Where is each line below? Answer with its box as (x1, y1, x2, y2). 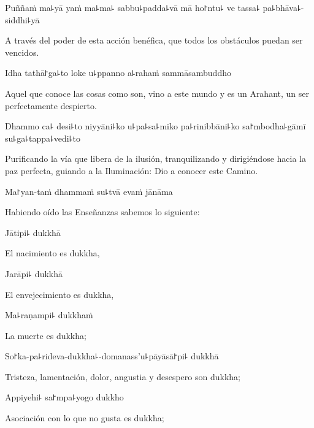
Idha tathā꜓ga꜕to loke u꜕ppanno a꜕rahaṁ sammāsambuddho (5, 66, 231, 79)
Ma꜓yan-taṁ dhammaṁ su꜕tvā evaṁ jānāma (5, 185, 173, 197)
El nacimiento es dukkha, (5, 246, 100, 259)
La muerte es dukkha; (5, 329, 86, 342)
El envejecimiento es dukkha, (5, 288, 114, 300)
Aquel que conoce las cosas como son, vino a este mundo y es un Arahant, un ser (5, 86, 309, 99)
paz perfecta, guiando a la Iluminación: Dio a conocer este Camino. (5, 164, 258, 177)
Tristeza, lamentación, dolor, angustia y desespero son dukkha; (5, 370, 240, 383)
